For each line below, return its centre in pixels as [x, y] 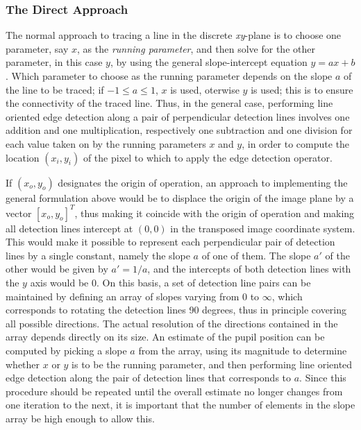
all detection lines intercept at [69, 228]
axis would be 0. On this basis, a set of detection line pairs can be [170, 283]
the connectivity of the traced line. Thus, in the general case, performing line [169, 103]
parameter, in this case [54, 62]
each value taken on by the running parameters [106, 143]
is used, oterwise [205, 89]
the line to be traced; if [55, 89]
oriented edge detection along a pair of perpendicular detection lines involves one [178, 116]
